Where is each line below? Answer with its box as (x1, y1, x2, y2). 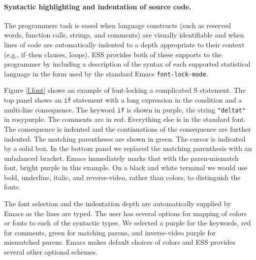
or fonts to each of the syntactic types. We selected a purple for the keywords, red (4, 218, 251, 228)
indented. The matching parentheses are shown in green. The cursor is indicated (4, 133, 246, 144)
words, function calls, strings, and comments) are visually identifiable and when (4, 30, 244, 40)
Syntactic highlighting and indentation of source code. (4, 1, 192, 11)
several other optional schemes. (4, 247, 97, 257)
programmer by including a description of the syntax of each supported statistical (4, 59, 251, 69)
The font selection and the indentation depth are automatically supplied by (4, 198, 231, 209)
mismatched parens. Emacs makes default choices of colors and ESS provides (4, 237, 236, 247)
